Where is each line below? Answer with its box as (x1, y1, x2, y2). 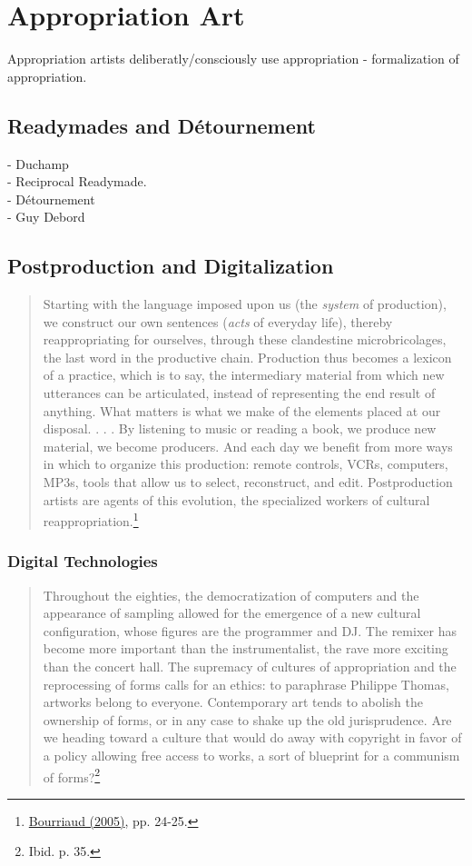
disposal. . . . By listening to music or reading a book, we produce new (43, 419, 437, 438)
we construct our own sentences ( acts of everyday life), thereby (43, 312, 393, 331)
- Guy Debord (7, 207, 85, 226)
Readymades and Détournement (7, 111, 316, 139)
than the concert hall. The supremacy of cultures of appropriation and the (43, 657, 457, 676)
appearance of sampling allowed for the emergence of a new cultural (43, 603, 421, 622)
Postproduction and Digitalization (7, 252, 334, 280)
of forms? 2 (43, 764, 101, 786)
